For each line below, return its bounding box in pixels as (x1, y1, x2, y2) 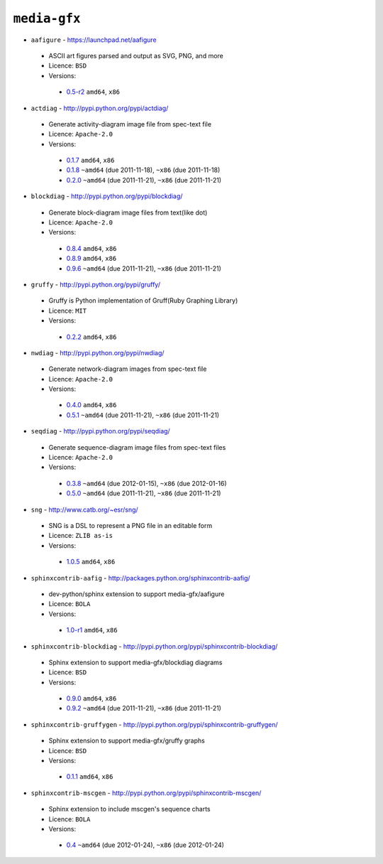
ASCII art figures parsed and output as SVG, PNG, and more (48, 51, 223, 60)
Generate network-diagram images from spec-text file (48, 364, 207, 373)
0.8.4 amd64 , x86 (66, 244, 117, 252)
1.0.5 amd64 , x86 (66, 558, 116, 566)
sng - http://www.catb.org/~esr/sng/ (30, 505, 138, 514)
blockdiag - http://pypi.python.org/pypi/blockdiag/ (30, 192, 183, 200)
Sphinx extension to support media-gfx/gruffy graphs (48, 736, 205, 745)
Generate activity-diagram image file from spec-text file (48, 119, 212, 128)
